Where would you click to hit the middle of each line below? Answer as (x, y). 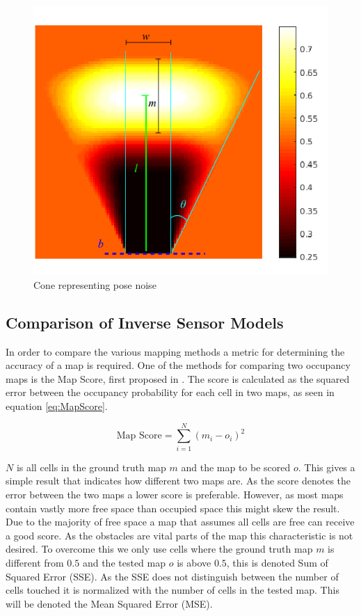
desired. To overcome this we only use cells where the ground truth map (159, 549)
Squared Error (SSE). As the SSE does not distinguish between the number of (172, 576)
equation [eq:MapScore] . (57, 406)
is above (194, 562)
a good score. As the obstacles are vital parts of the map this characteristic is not (179, 535)
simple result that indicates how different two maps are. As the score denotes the (178, 481)
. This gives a (327, 467)
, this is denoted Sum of (277, 562)
